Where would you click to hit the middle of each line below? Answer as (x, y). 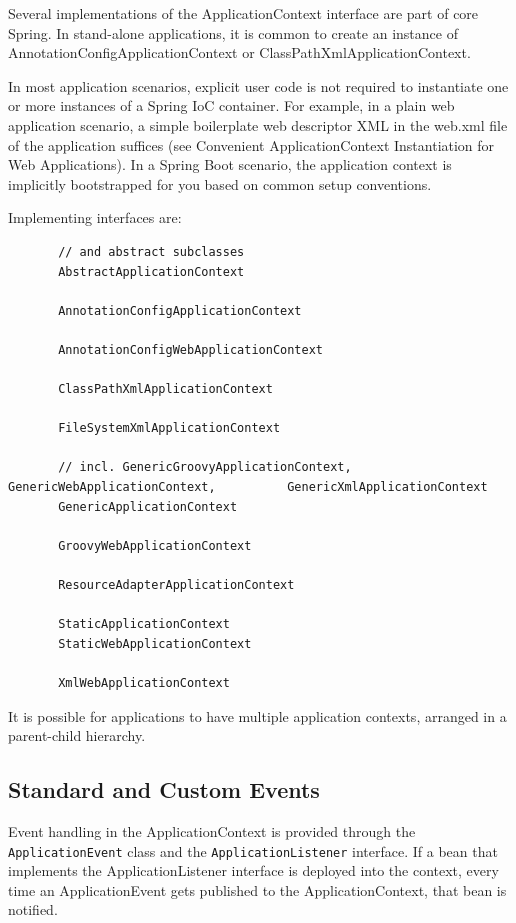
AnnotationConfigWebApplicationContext (190, 349)
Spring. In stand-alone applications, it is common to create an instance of (233, 32)
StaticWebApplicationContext (155, 643)
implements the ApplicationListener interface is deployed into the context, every (253, 870)
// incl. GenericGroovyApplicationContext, (205, 467)
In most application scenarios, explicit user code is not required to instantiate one (258, 85)
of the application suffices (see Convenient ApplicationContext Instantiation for (251, 144)
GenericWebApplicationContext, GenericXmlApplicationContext (248, 487)
